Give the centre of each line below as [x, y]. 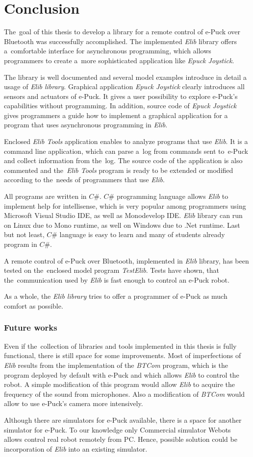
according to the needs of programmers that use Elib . [84, 180]
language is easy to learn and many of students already [142, 234]
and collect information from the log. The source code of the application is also [123, 160]
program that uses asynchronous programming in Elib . [86, 125]
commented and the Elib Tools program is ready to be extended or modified [119, 170]
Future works [31, 327]
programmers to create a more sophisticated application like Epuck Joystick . [119, 60]
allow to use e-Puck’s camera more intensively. [74, 403]
